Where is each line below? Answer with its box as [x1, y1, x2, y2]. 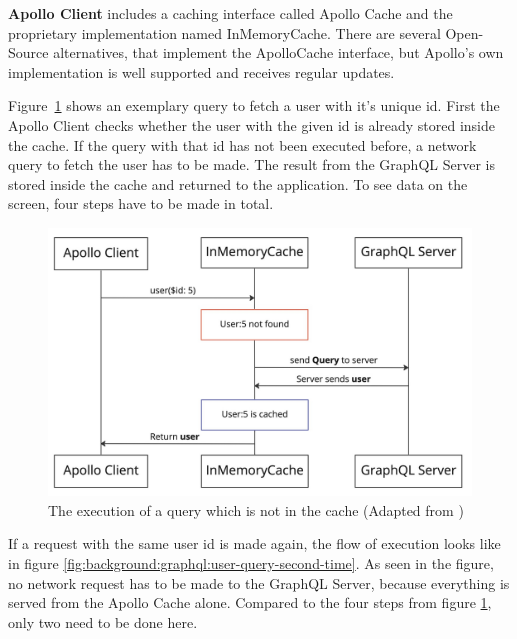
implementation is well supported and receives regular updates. [8, 61, 395, 82]
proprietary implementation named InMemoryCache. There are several [8, 22, 441, 43]
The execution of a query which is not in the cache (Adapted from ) [48, 499, 464, 520]
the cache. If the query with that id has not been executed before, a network [8, 134, 477, 155]
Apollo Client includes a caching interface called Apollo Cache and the [8, 3, 453, 23]
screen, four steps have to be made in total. [8, 193, 274, 214]
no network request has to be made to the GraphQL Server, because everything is [8, 572, 510, 593]
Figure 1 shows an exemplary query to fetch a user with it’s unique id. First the [8, 95, 500, 116]
